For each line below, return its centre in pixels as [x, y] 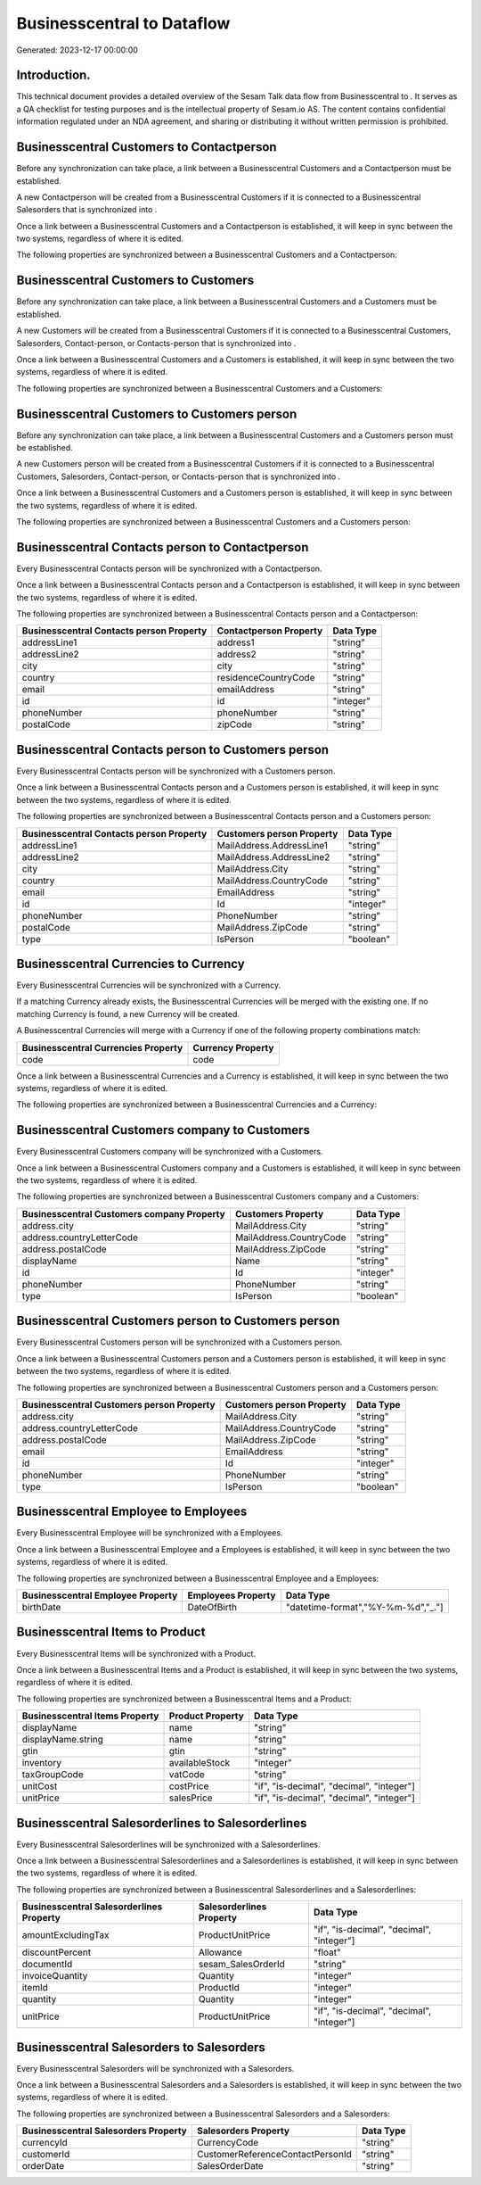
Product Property [206, 1716]
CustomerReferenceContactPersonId [274, 2155]
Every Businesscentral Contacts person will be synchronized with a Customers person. [176, 771]
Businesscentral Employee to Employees [132, 1512]
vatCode [187, 1775]
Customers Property [279, 1213]
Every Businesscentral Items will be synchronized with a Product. [136, 1653]
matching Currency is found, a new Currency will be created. [128, 1014]
